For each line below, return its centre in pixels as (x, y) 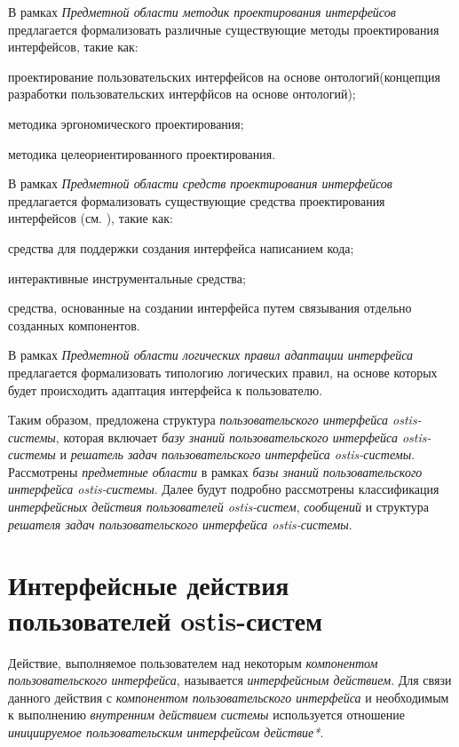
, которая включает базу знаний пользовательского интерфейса (226, 437)
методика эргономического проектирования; (126, 123)
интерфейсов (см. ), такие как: (91, 218)
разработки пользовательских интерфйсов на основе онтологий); (182, 94)
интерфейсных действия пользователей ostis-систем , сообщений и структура (218, 507)
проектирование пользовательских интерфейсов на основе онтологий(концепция (224, 76)
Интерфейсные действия (149, 585)
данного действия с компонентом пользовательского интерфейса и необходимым (229, 697)
